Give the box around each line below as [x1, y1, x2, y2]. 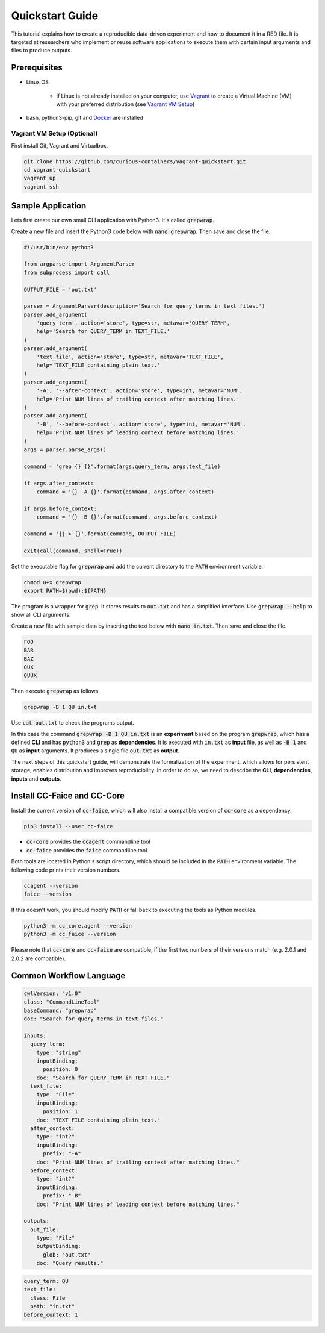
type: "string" [36, 1049, 81, 1056]
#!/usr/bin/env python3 [23, 244, 94, 251]
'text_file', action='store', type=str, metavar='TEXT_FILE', [36, 353, 224, 360]
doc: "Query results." [36, 1260, 104, 1267]
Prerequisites [11, 63, 63, 73]
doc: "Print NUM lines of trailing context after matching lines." [36, 1158, 240, 1166]
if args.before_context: [23, 505, 97, 512]
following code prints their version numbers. [11, 866, 121, 873]
